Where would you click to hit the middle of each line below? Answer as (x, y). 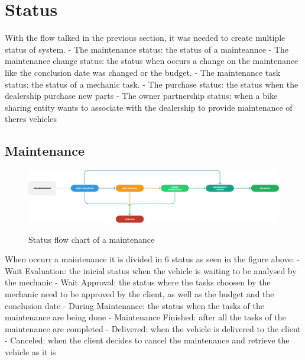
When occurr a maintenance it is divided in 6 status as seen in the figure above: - (152, 259)
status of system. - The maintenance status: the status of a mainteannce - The (147, 49)
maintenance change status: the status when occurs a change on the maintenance (152, 61)
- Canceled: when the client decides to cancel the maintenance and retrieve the (147, 340)
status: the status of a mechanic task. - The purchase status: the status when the (152, 84)
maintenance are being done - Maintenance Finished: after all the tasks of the (145, 317)
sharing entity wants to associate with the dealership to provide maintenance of (149, 107)
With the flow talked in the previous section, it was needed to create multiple (145, 38)
